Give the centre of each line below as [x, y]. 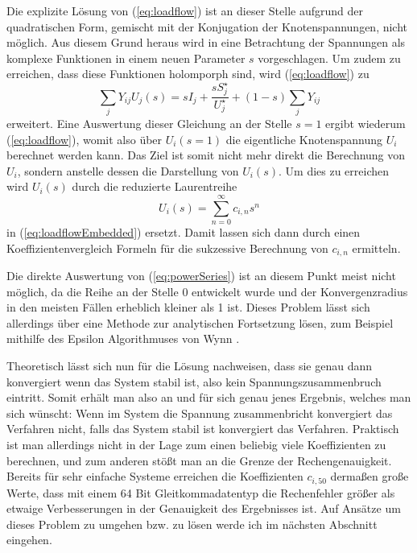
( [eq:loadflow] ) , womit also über [85, 139]
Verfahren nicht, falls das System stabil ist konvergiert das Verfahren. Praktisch [203, 429]
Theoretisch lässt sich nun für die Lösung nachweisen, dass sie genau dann [189, 366]
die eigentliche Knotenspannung [304, 139]
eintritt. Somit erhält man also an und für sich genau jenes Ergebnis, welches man [209, 397]
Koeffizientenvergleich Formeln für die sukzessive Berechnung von [167, 248]
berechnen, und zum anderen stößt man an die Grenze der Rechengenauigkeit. [199, 460]
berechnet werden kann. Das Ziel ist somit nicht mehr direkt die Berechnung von [206, 155]
